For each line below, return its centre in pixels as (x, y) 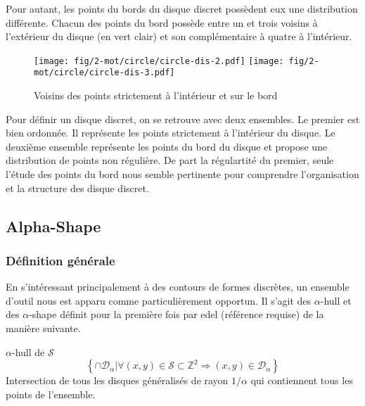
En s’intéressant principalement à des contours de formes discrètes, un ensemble (178, 287)
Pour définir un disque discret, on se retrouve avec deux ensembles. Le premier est (183, 119)
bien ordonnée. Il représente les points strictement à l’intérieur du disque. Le (171, 133)
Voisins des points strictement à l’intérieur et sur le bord (156, 95)
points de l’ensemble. (51, 394)
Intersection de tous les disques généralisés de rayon (117, 380)
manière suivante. (43, 328)
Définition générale (60, 260)
